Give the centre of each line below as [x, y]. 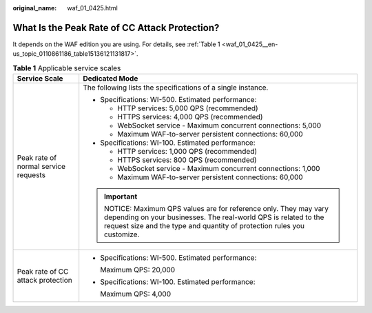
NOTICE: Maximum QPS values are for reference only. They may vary [216, 209]
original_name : [35, 8]
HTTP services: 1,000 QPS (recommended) [187, 152]
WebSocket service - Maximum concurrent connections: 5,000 [219, 125]
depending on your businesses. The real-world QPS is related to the [214, 217]
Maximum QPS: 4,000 [136, 294]
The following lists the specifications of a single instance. [176, 88]
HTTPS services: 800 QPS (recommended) [187, 160]
